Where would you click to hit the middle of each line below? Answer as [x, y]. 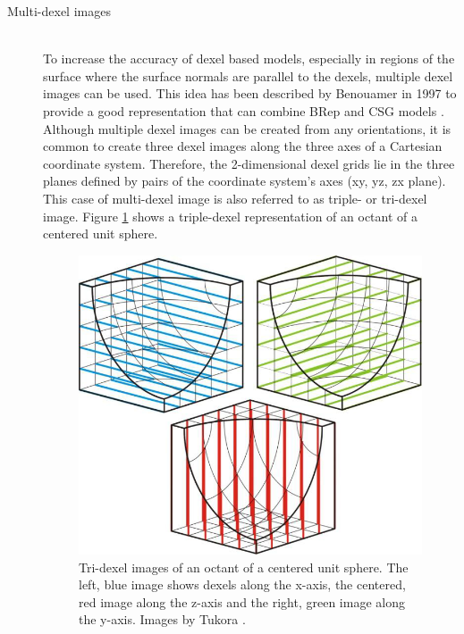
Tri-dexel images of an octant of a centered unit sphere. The [244, 567]
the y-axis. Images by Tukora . [162, 619]
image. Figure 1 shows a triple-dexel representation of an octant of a [231, 216]
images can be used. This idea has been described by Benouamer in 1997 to [250, 93]
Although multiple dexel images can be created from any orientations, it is [247, 128]
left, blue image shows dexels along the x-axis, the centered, [242, 584]
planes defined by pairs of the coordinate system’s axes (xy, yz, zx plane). [245, 181]
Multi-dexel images [59, 11]
